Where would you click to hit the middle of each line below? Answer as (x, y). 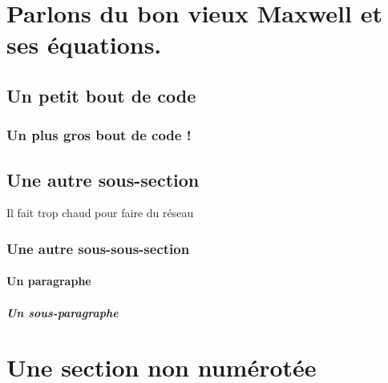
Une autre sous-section (103, 179)
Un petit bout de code (101, 95)
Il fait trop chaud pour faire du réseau (100, 213)
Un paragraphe (49, 281)
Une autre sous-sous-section (98, 248)
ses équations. (84, 44)
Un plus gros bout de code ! (99, 135)
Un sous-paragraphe (63, 312)
